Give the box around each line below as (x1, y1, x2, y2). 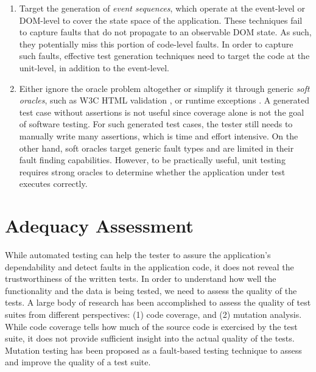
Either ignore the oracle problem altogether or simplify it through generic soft (19, 82, 310, 94)
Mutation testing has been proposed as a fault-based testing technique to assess (5, 343, 302, 356)
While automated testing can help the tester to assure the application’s (5, 248, 271, 261)
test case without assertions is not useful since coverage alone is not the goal (19, 105, 304, 118)
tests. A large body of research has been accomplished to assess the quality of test (5, 296, 311, 309)
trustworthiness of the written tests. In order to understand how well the (5, 272, 276, 285)
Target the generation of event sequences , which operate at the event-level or (19, 2, 305, 14)
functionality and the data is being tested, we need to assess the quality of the (5, 284, 297, 297)
